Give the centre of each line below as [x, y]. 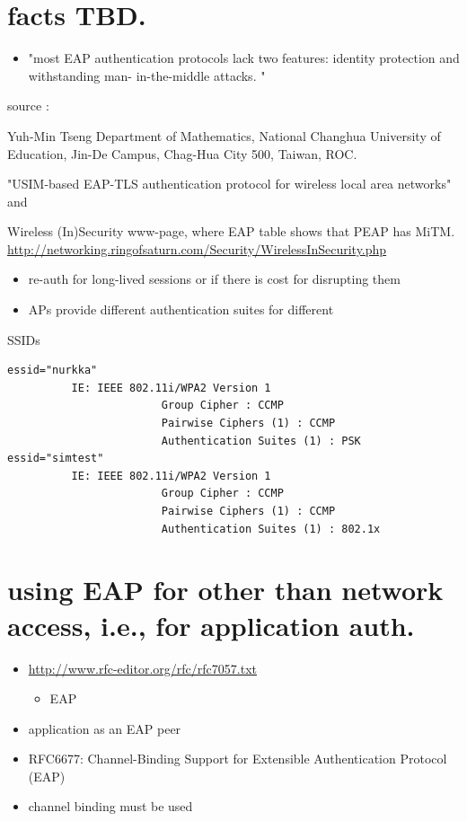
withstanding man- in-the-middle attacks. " [147, 75]
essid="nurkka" [53, 371]
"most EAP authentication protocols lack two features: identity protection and [244, 58]
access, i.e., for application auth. [211, 625]
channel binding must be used [110, 806]
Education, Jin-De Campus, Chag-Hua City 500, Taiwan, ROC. [182, 153]
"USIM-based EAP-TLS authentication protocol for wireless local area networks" [229, 184]
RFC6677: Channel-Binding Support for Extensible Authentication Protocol [238, 759]
